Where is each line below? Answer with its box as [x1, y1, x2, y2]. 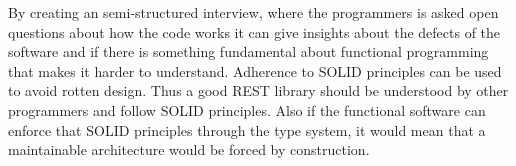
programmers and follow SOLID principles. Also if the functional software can [8, 99, 486, 120]
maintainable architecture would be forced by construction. [8, 139, 370, 160]
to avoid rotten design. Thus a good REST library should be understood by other [8, 80, 509, 101]
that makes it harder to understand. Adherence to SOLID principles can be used [8, 60, 502, 81]
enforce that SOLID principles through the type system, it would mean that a [8, 119, 486, 140]
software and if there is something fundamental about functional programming [8, 41, 489, 62]
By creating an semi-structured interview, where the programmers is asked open [8, 2, 499, 22]
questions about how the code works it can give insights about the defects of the [8, 21, 501, 42]
